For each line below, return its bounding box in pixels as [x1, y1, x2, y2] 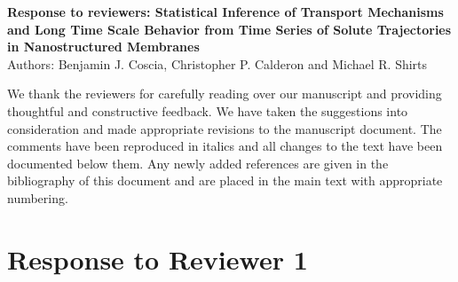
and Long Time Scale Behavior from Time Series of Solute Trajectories [7, 20, 452, 38]
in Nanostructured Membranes [7, 37, 200, 56]
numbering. [7, 188, 68, 207]
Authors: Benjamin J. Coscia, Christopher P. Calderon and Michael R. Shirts [7, 54, 428, 73]
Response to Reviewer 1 [7, 240, 308, 277]
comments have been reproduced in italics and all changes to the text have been [7, 137, 443, 155]
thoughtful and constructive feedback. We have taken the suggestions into [7, 101, 408, 120]
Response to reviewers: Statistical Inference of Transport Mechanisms [7, 3, 444, 20]
